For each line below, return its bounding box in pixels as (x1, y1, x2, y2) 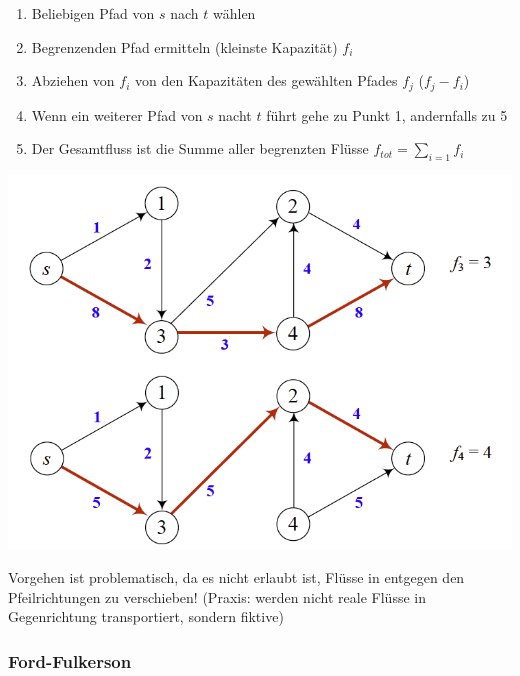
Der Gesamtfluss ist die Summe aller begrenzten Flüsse (31, 138, 369, 159)
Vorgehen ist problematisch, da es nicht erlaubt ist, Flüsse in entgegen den (8, 567, 465, 588)
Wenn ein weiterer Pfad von (31, 104, 203, 125)
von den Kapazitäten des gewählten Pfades (135, 70, 398, 91)
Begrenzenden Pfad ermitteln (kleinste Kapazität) (31, 36, 338, 57)
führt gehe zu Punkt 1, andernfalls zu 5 (266, 104, 508, 125)
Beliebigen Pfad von (31, 3, 155, 23)
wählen (213, 3, 256, 23)
